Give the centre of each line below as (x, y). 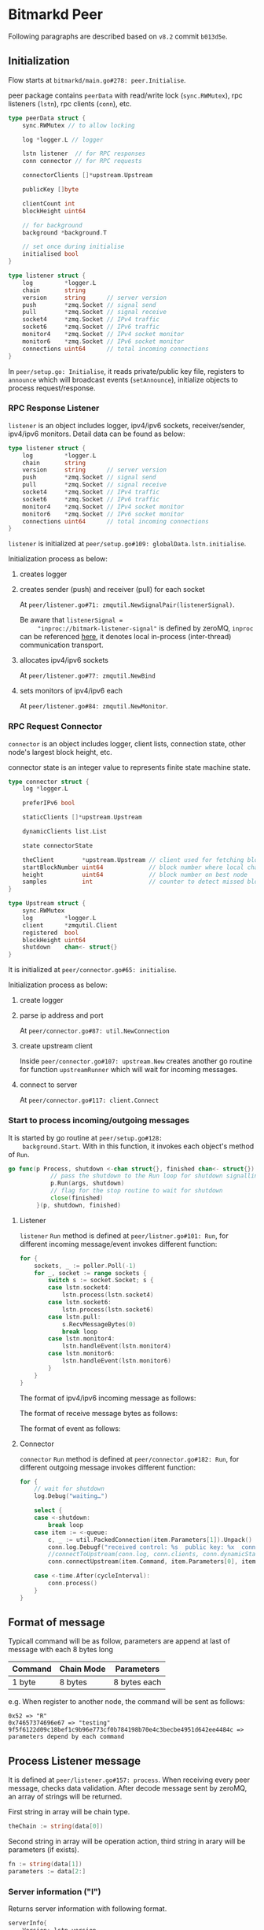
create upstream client (56, 1046)
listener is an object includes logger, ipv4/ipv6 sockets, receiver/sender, (127, 425)
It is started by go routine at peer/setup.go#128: (86, 1137)
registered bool (51, 933)
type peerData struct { (47, 118)
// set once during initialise (73, 247)
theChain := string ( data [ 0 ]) (56, 1826)
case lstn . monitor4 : (82, 1339)
